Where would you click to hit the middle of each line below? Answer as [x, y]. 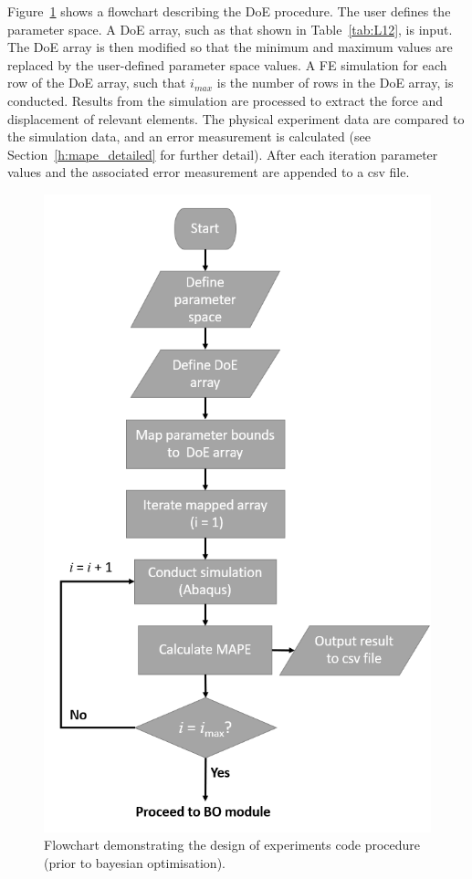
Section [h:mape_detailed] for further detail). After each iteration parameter [223, 154]
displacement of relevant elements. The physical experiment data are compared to [236, 118]
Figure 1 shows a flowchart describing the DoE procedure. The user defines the [229, 11]
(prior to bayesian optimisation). [135, 863]
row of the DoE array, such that [97, 83]
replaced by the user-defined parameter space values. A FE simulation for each [227, 64]
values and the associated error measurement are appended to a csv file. [209, 172]
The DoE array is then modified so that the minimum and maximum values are [230, 47]
